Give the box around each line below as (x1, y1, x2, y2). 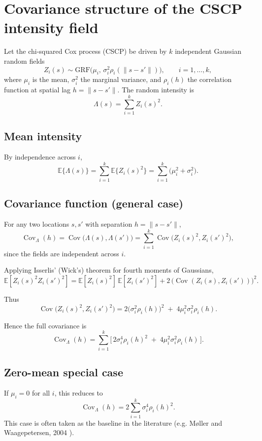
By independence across (4, 152, 76, 162)
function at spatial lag (4, 84, 71, 95)
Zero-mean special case (4, 364, 123, 379)
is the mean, (32, 74, 69, 84)
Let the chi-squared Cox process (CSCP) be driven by (4, 46, 167, 56)
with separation (85, 219, 132, 229)
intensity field (4, 17, 98, 38)
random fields (4, 55, 45, 66)
